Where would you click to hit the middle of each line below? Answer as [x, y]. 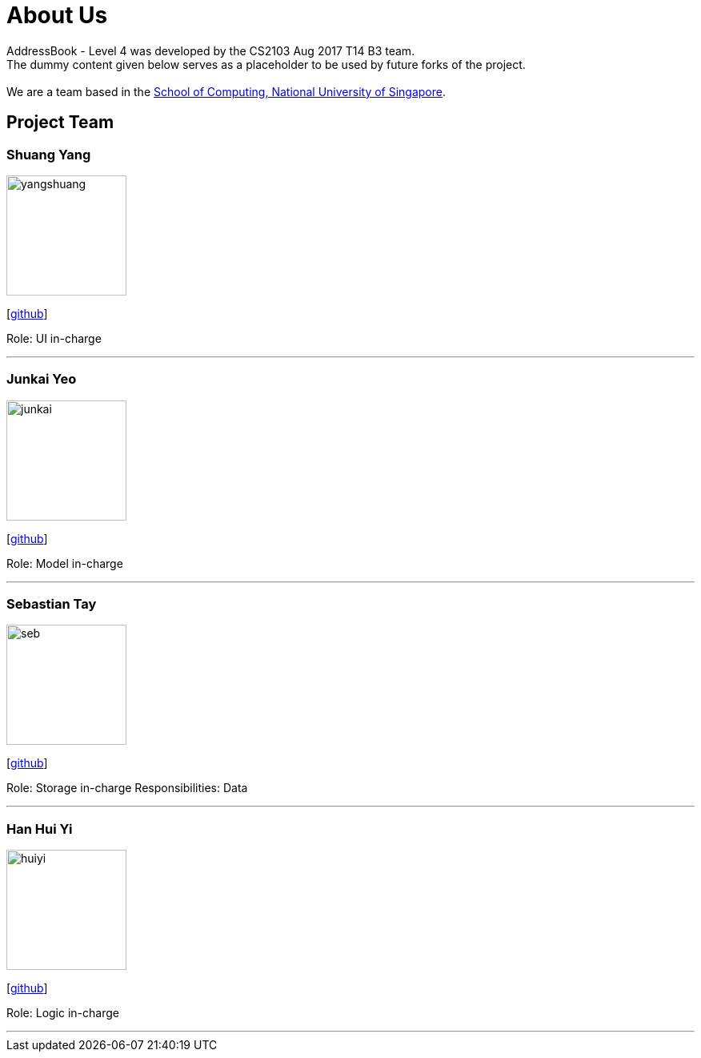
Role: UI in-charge [54, 338]
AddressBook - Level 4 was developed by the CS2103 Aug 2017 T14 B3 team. [211, 50]
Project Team [60, 123]
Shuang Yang [49, 154]
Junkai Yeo [42, 379]
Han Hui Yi [40, 829]
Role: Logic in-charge [63, 1013]
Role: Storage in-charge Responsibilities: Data [127, 788]
